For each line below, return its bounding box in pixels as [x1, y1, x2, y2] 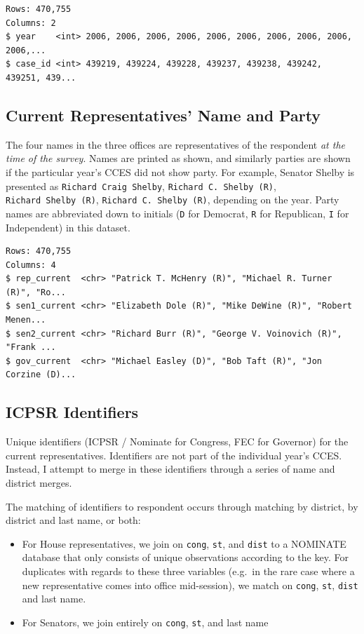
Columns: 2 [6, 18, 56, 28]
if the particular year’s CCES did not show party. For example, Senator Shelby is [6, 164, 355, 179]
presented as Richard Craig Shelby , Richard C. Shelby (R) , [6, 178, 276, 193]
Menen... [6, 315, 46, 325]
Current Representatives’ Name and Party [6, 104, 321, 126]
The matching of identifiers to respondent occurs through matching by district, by [6, 499, 358, 513]
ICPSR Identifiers [6, 401, 139, 423]
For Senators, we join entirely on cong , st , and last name [22, 614, 269, 629]
